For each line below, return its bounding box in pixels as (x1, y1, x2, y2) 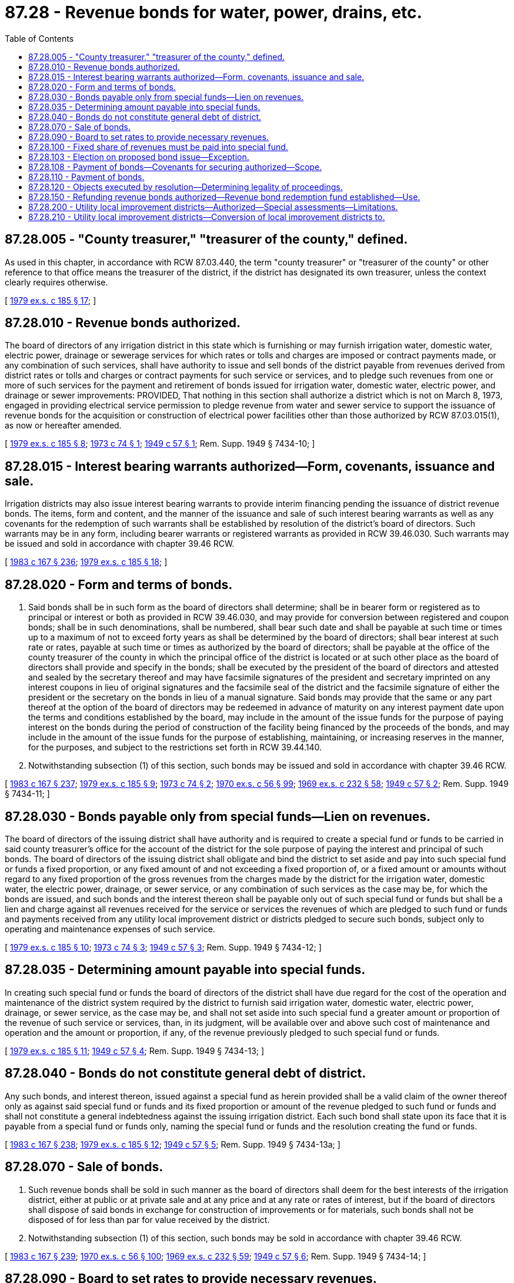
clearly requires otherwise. (5, 277, 108, 287)
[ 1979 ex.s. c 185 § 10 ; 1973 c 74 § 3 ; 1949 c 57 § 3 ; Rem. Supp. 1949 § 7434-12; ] (5, 942, 322, 952)
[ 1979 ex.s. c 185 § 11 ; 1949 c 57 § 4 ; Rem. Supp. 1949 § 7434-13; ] (5, 1045, 265, 1056)
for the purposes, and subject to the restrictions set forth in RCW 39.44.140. (28, 742, 322, 753)
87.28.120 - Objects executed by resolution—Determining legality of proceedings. (28, 181, 343, 192)
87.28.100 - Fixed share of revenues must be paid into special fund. (28, 141, 288, 152)
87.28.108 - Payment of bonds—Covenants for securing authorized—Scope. (28, 161, 322, 172)
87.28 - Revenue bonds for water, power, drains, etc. (5, 2, 422, 22)
